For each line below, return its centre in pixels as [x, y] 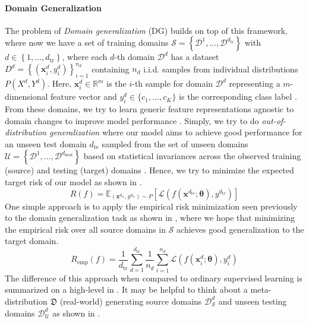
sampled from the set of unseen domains [175, 143]
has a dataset [195, 57]
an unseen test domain [46, 143]
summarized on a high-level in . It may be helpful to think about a [126, 289]
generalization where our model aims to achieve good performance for [176, 132]
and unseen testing [253, 301]
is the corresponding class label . [238, 96]
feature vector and [84, 96]
